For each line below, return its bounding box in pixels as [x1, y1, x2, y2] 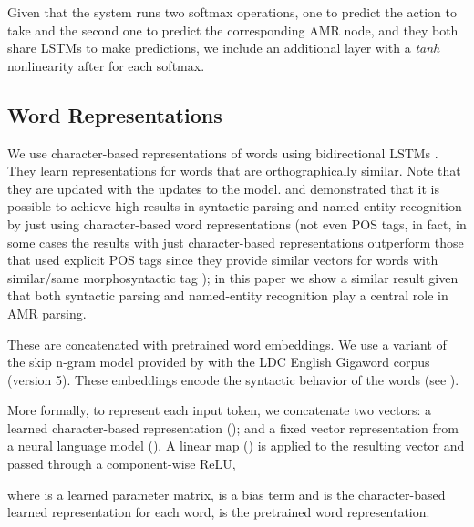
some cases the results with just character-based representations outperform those [7, 232, 464, 251]
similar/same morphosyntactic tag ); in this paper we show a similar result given [7, 268, 459, 287]
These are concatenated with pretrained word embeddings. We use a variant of [7, 334, 447, 353]
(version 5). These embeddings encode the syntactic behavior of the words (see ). [7, 370, 459, 389]
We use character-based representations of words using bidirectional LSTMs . [7, 143, 438, 162]
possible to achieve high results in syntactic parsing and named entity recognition [7, 197, 462, 216]
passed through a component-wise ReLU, [7, 454, 236, 473]
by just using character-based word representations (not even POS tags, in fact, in [7, 214, 467, 233]
